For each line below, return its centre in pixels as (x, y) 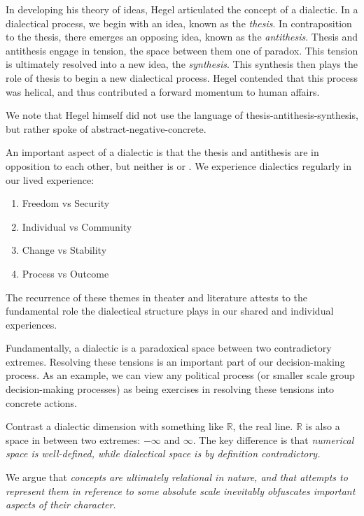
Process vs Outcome (65, 273)
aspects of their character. (61, 504)
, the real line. (263, 426)
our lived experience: (50, 179)
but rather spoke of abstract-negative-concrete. (106, 128)
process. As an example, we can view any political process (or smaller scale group (180, 375)
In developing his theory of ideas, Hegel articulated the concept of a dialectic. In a (182, 9)
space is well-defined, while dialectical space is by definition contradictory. (163, 453)
